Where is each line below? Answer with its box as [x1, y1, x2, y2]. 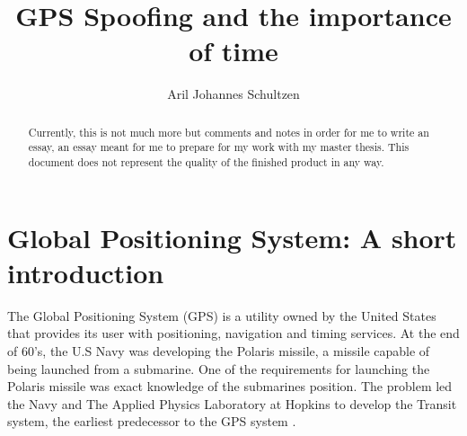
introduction [7, 254, 164, 290]
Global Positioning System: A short [7, 218, 457, 255]
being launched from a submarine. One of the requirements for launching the [7, 359, 430, 378]
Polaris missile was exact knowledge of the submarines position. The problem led [7, 377, 453, 396]
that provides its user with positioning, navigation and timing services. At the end [7, 324, 460, 343]
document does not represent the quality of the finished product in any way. [28, 155, 384, 170]
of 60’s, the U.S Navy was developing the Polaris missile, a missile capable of [7, 341, 430, 360]
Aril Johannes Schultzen [167, 85, 300, 103]
